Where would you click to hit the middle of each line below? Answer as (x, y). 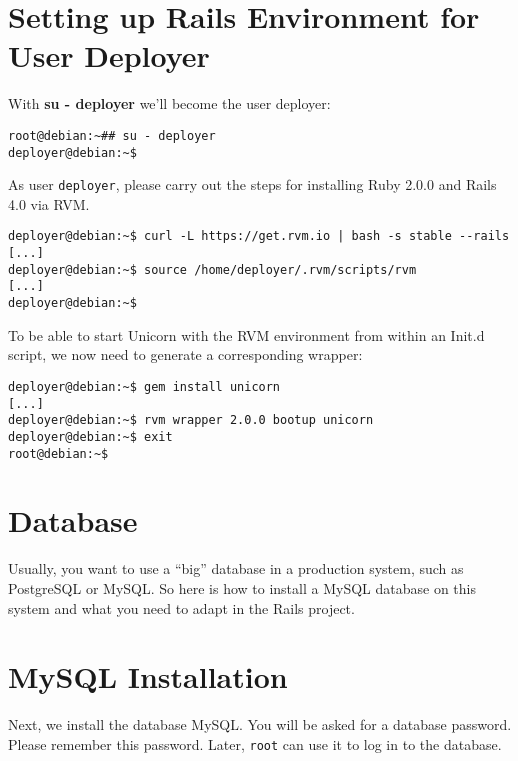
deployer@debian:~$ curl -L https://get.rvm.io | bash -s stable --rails (259, 236)
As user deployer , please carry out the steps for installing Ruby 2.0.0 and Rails (252, 184)
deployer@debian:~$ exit (90, 436)
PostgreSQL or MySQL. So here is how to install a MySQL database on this (242, 587)
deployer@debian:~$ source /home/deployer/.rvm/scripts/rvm (212, 269)
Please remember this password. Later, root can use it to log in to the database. (255, 743)
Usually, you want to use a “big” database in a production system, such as (236, 568)
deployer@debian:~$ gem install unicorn (144, 386)
